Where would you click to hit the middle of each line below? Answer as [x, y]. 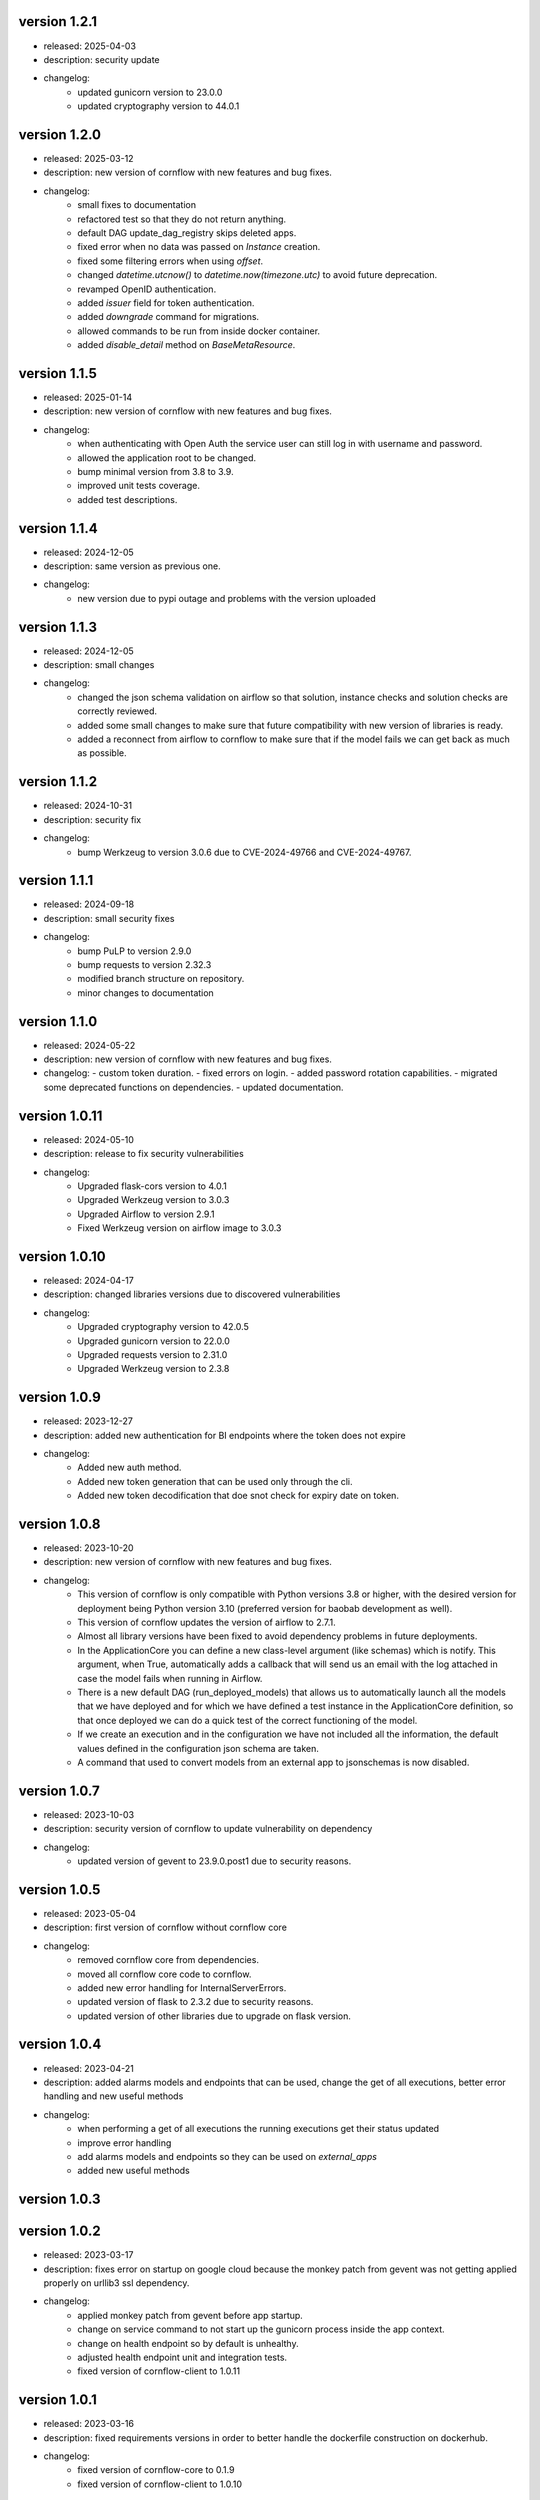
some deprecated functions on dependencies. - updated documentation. [193, 1087]
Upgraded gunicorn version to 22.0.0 [153, 1341]
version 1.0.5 [59, 1889]
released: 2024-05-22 [89, 1045]
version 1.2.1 [58, 21]
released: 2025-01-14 [88, 397]
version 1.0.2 [59, 2231]
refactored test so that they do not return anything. [182, 219]
